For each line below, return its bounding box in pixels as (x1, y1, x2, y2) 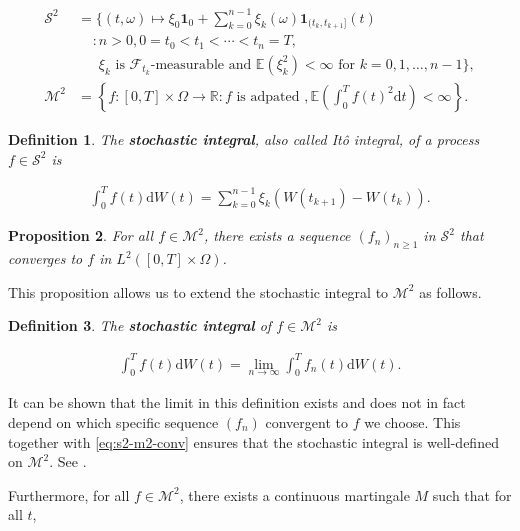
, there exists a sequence (203, 225, 351, 246)
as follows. (419, 281, 482, 302)
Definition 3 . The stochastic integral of (8, 315, 272, 336)
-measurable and (150, 57, 252, 72)
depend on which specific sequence (8, 411, 219, 432)
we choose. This (364, 411, 461, 432)
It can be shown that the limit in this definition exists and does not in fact (8, 392, 466, 413)
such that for (432, 484, 512, 505)
